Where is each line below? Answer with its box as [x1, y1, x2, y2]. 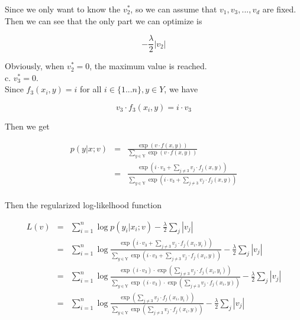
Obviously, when [5, 60, 64, 72]
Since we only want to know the [5, 3, 121, 15]
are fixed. [262, 3, 296, 15]
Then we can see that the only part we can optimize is [5, 14, 202, 27]
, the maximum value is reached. [89, 60, 207, 72]
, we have [164, 83, 198, 95]
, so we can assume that [130, 3, 217, 15]
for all [80, 83, 102, 95]
